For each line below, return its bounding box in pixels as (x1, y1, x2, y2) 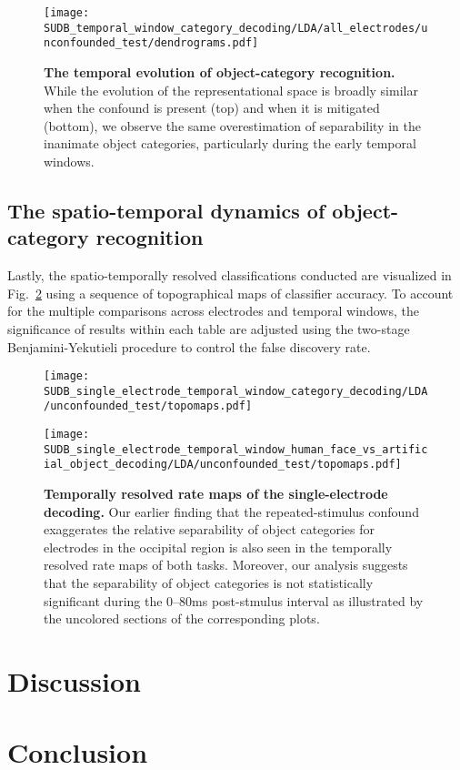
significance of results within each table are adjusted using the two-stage (7, 319, 410, 338)
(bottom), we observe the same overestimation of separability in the (44, 116, 421, 135)
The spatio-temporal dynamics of (7, 196, 325, 224)
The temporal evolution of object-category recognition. (44, 62, 395, 81)
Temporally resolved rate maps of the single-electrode (44, 484, 388, 503)
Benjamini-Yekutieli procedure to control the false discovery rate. (7, 337, 371, 356)
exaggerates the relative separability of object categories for (44, 520, 375, 539)
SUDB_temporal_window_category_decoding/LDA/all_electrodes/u (44, 21, 428, 35)
